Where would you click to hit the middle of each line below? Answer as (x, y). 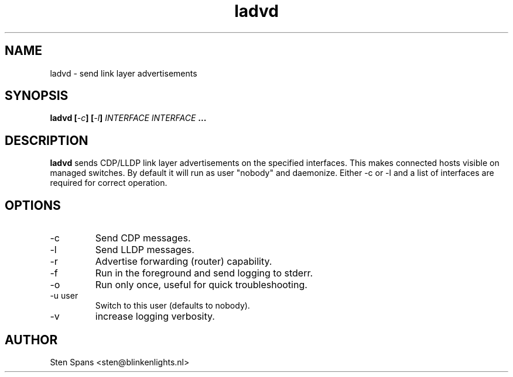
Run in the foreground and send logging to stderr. (204, 273)
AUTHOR (31, 340)
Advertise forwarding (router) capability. (184, 262)
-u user (64, 296)
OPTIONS (33, 205)
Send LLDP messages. (145, 250)
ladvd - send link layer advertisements (124, 73)
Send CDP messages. (143, 238)
